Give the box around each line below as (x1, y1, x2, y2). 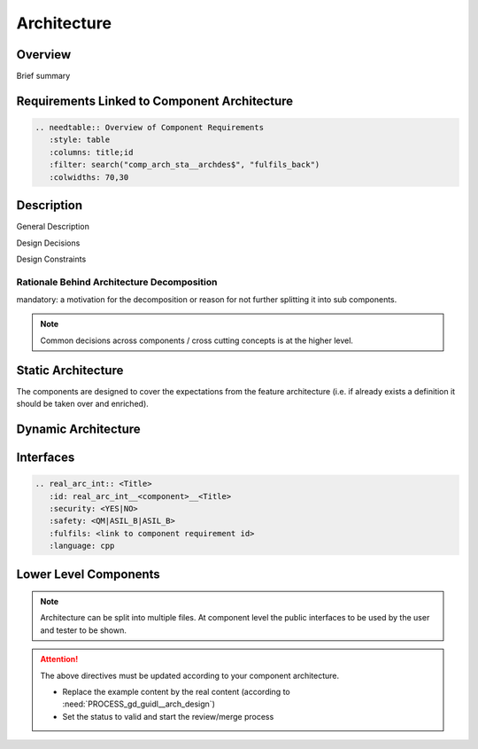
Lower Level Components (16, 566, 161, 581)
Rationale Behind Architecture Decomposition (16, 276, 218, 288)
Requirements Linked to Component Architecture (16, 93, 294, 108)
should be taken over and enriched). (16, 399, 150, 410)
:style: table (49, 135, 111, 145)
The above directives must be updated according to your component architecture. (40, 670, 340, 681)
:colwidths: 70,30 (49, 172, 129, 182)
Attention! (40, 654, 79, 665)
